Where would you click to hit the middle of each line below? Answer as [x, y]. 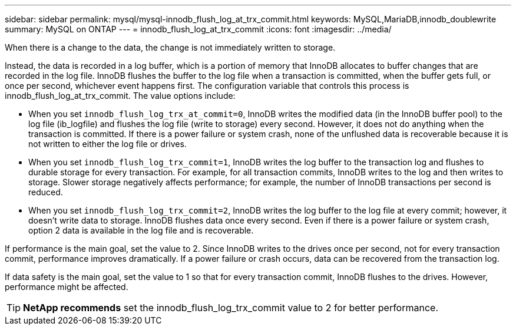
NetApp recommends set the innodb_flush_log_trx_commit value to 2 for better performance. [231, 308]
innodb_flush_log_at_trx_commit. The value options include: [120, 96]
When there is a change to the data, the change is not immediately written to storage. [170, 47]
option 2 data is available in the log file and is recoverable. [141, 230]
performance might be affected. [67, 287]
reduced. [46, 192]
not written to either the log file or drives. [107, 144]
